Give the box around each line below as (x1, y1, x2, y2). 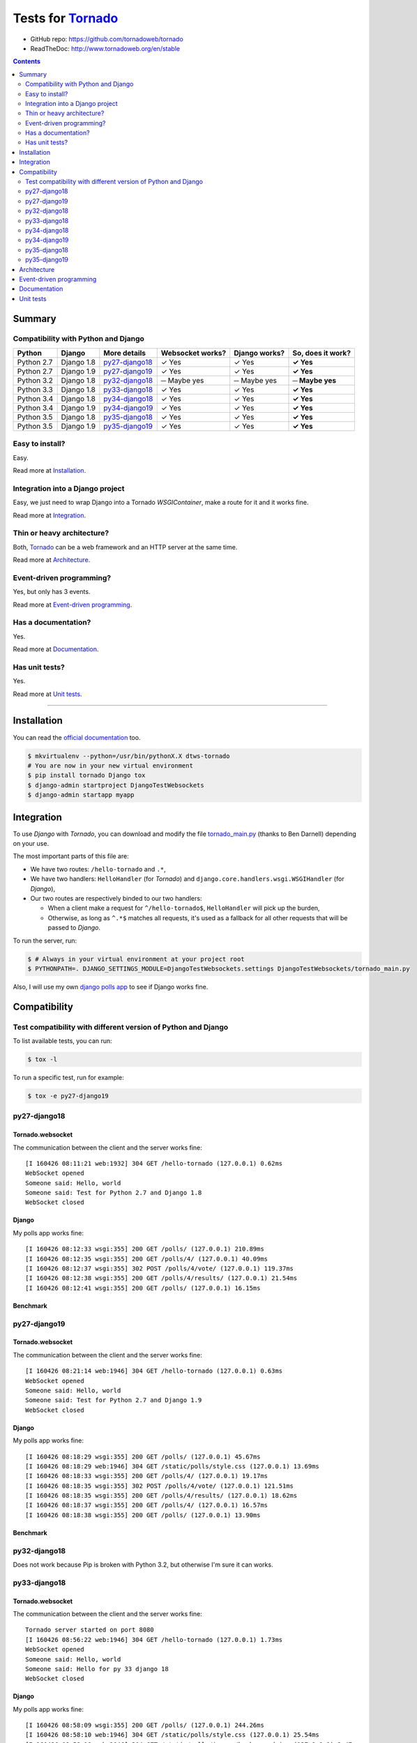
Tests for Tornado (13, 10, 119, 26)
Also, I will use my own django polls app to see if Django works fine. (13, 982, 208, 991)
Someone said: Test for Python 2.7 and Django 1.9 (25, 1396, 202, 1404)
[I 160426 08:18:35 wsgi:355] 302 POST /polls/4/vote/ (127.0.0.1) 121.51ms (25, 1482, 294, 1490)
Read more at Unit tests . (13, 690, 83, 698)
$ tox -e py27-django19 (27, 1092, 109, 1099)
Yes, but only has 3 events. (13, 588, 91, 596)
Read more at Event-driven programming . (13, 600, 132, 609)
